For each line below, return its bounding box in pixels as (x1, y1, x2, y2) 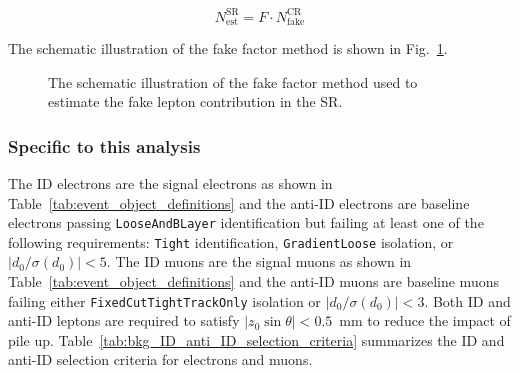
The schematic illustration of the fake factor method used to (48, 71, 418, 92)
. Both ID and (424, 290, 511, 311)
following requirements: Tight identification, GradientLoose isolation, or (8, 231, 454, 252)
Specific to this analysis (8, 133, 201, 158)
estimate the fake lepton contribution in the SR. (48, 91, 343, 112)
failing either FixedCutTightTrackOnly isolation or (8, 290, 321, 311)
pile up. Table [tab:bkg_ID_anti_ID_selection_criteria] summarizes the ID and (8, 329, 505, 350)
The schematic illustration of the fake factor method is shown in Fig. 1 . (8, 37, 448, 58)
